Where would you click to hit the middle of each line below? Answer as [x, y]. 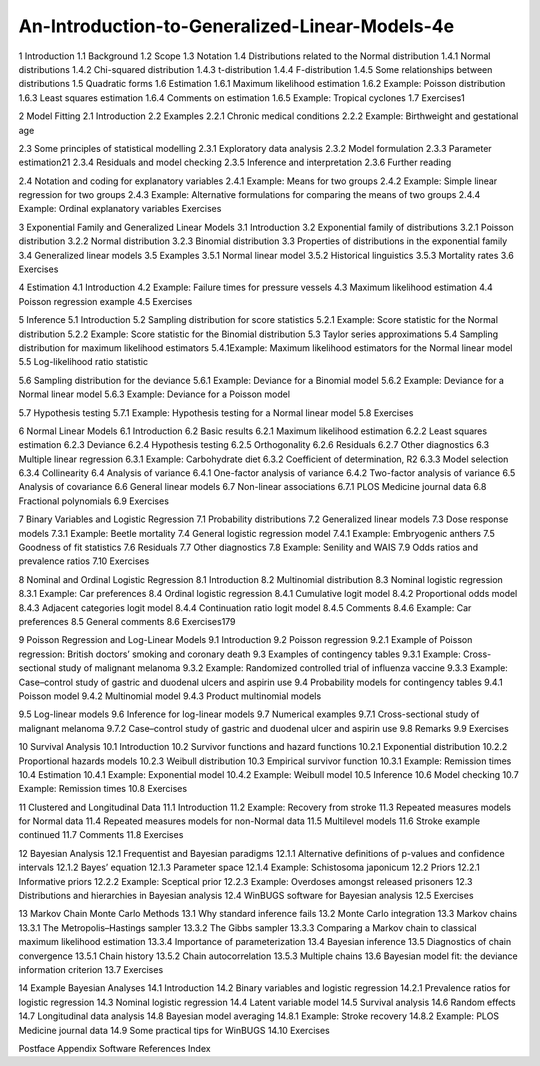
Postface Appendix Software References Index [114, 1048]
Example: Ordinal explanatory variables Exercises [120, 209]
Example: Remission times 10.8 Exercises [103, 789]
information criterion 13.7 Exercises [91, 969]
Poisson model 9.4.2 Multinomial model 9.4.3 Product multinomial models [170, 696]
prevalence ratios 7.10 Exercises [84, 561]
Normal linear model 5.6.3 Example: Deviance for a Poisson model [154, 394]
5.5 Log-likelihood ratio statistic [83, 362]
